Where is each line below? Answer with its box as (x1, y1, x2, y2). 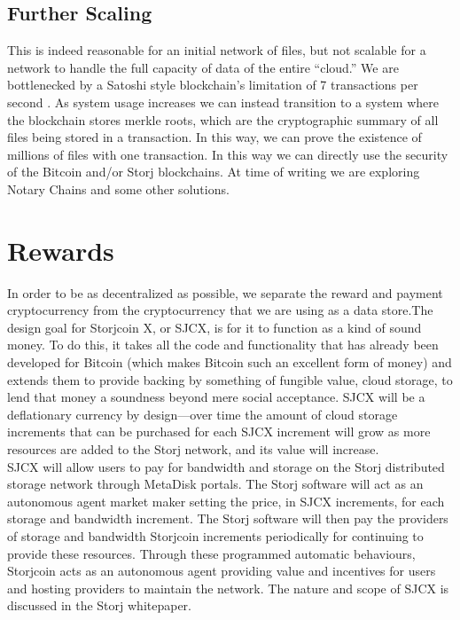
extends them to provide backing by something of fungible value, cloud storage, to (7, 370, 453, 388)
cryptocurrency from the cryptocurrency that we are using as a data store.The (7, 301, 433, 319)
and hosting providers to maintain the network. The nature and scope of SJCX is (7, 578, 449, 597)
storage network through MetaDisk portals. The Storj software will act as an (7, 475, 424, 493)
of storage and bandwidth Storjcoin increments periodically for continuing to (7, 526, 424, 545)
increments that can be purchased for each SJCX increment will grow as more (7, 422, 431, 441)
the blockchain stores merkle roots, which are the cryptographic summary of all (7, 110, 439, 129)
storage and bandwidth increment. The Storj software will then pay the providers (7, 509, 448, 528)
